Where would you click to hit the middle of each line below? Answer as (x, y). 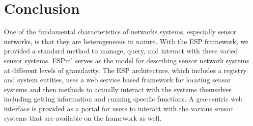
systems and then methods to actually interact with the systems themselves (118, 89)
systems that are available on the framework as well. (83, 118)
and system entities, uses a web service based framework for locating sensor (117, 80)
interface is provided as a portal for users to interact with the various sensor (118, 108)
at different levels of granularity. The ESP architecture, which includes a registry (126, 70)
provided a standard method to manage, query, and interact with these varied (121, 51)
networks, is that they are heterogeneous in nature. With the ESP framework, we (126, 41)
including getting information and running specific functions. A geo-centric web (123, 99)
